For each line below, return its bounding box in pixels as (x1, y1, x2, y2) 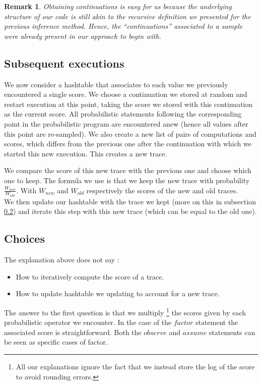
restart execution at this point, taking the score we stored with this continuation (4, 98, 253, 109)
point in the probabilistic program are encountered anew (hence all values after (4, 118, 248, 129)
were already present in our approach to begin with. (4, 30, 161, 41)
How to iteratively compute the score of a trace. (16, 271, 164, 282)
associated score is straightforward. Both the (4, 326, 142, 337)
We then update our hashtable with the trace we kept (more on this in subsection (4, 196, 256, 206)
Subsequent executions (4, 55, 124, 71)
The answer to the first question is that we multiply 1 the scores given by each (4, 305, 246, 317)
